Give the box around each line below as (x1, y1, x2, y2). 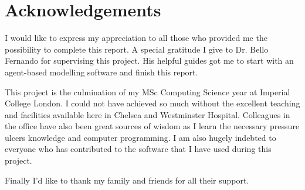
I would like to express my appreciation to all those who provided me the (5, 32, 267, 44)
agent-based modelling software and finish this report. (5, 65, 198, 78)
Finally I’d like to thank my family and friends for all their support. (5, 174, 249, 186)
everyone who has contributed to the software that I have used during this (5, 143, 272, 155)
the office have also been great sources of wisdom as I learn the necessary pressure (5, 120, 300, 132)
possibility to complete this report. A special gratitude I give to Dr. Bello (5, 43, 269, 55)
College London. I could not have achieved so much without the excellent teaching (5, 97, 300, 109)
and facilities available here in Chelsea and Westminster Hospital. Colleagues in (5, 108, 290, 120)
